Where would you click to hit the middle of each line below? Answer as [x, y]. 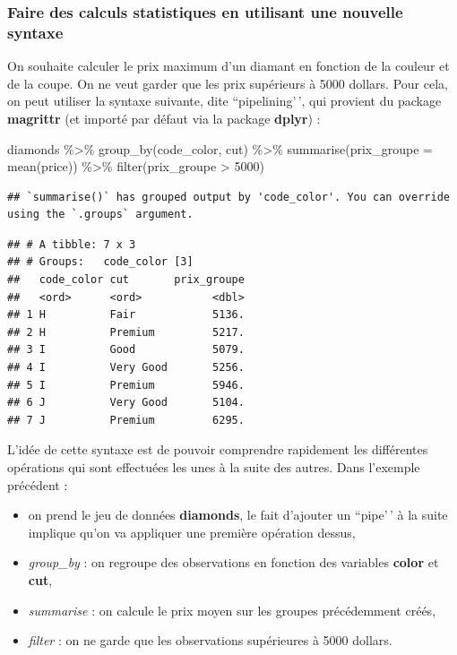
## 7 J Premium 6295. [126, 420]
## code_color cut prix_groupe [126, 280]
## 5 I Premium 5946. [126, 385]
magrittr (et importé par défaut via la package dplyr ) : [164, 118]
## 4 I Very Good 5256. [126, 368]
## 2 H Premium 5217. [126, 332]
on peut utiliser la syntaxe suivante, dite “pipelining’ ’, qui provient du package [224, 101]
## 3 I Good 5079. [126, 350]
